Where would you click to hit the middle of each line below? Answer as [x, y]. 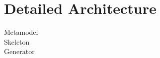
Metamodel [21, 32]
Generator [19, 51]
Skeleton [17, 41]
